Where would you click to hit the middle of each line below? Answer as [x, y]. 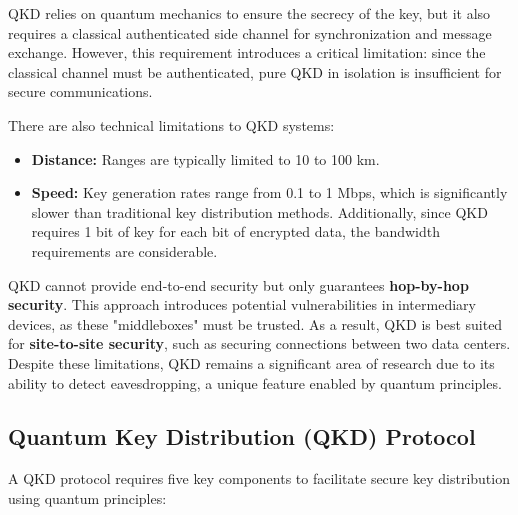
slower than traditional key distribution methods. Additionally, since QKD [259, 211]
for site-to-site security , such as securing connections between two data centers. [259, 343]
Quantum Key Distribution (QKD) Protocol [242, 436]
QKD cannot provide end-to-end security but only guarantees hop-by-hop [238, 284]
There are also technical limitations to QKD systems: [171, 124]
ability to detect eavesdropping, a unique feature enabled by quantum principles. [255, 382]
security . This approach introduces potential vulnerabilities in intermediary [242, 304]
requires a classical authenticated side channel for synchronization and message [250, 32]
